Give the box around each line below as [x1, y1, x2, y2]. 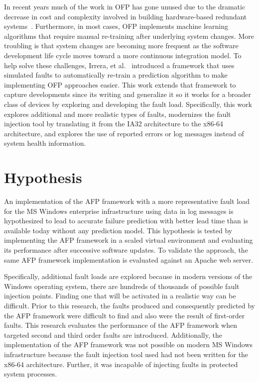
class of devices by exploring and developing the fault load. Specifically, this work [4, 98, 252, 109]
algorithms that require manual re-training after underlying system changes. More [4, 30, 254, 41]
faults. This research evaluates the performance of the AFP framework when [4, 320, 237, 330]
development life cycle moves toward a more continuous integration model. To [4, 50, 242, 60]
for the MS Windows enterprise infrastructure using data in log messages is [4, 205, 234, 216]
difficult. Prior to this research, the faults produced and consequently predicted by [4, 300, 255, 310]
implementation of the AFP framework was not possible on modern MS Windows [4, 339, 253, 350]
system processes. [4, 369, 57, 379]
